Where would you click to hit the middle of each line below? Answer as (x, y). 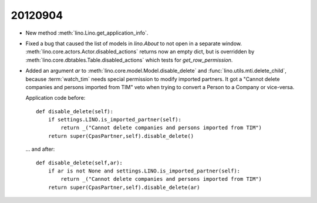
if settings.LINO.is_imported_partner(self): (115, 120)
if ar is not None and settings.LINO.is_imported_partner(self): (144, 171)
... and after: (40, 149)
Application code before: (55, 98)
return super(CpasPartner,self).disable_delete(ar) (124, 187)
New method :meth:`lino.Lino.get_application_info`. (87, 33)
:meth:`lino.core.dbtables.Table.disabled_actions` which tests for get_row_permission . (129, 60)
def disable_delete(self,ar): (80, 163)
